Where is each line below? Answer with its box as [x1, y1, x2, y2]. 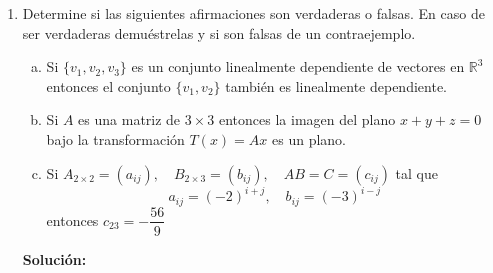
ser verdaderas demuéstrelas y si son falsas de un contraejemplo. [22, 22, 416, 43]
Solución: [22, 248, 87, 269]
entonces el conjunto [46, 75, 171, 96]
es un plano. [272, 128, 346, 149]
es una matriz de [78, 109, 181, 130]
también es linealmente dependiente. [225, 75, 447, 96]
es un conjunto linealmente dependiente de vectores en [131, 56, 465, 77]
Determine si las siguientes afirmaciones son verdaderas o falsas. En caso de [22, 3, 485, 23]
